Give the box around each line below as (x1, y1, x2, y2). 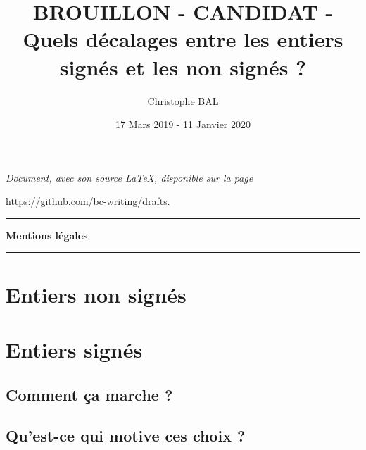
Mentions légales (6, 227, 88, 242)
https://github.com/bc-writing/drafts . (6, 194, 170, 208)
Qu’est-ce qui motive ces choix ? (6, 425, 246, 446)
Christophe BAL (147, 93, 219, 108)
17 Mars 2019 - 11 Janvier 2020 (115, 117, 251, 132)
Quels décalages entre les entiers (23, 25, 343, 54)
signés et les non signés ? (59, 52, 307, 81)
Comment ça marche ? (6, 383, 173, 405)
